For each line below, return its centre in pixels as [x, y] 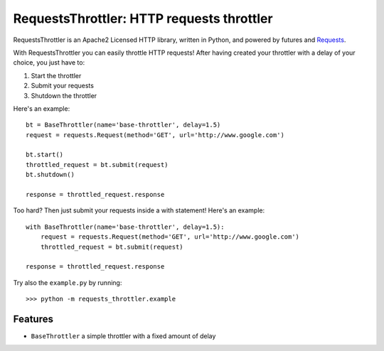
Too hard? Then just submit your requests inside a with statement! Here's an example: [139, 210]
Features [33, 319]
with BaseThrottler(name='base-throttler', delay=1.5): [125, 227]
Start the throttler [56, 75]
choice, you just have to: [49, 63]
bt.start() [45, 155]
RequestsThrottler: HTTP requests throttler [143, 18]
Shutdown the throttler [64, 95]
